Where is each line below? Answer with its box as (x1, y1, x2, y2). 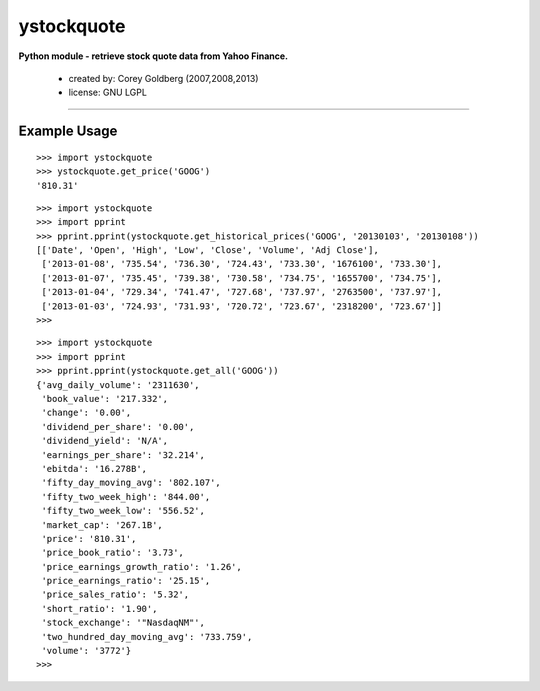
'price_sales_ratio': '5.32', (41, 589, 190, 600)
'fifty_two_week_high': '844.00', (41, 491, 211, 502)
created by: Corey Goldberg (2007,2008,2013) (68, 72, 259, 84)
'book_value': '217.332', (41, 393, 169, 404)
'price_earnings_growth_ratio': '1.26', (41, 561, 242, 572)
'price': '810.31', (41, 533, 137, 544)
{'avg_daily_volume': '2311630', (36, 379, 200, 390)
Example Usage (18, 123, 118, 140)
